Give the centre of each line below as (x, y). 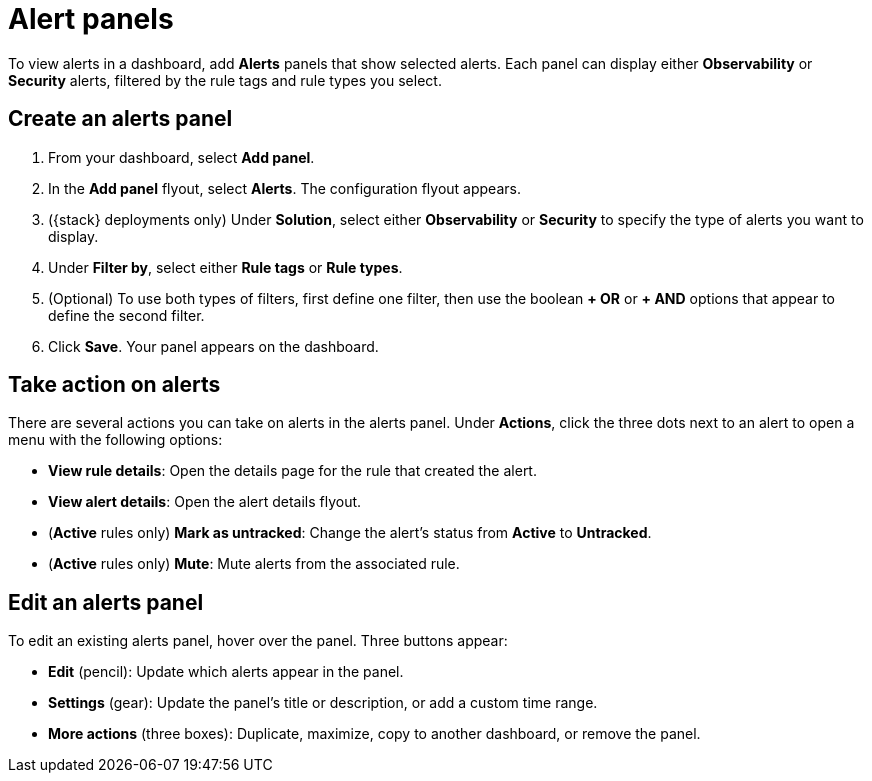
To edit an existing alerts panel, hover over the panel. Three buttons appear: (258, 641)
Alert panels (91, 19)
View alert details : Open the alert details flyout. (205, 502)
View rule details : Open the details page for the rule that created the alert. (292, 471)
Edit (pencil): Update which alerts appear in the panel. (226, 672)
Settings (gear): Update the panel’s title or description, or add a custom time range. (323, 703)
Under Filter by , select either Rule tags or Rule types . (225, 267)
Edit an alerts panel (106, 602)
